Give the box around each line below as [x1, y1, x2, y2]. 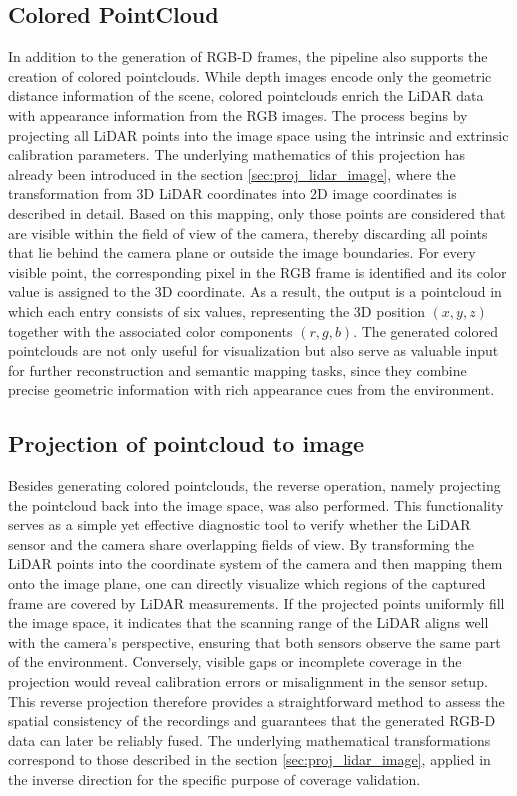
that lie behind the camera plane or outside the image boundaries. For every [8, 242, 476, 263]
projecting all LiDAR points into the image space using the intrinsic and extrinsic [8, 124, 509, 145]
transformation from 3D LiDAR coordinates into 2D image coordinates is [8, 183, 457, 204]
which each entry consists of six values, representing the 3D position [8, 300, 425, 321]
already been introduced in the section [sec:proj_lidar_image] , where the [8, 163, 456, 184]
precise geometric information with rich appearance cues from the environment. [8, 379, 495, 400]
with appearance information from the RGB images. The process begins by [8, 104, 468, 125]
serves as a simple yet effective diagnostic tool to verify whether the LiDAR [8, 514, 471, 535]
